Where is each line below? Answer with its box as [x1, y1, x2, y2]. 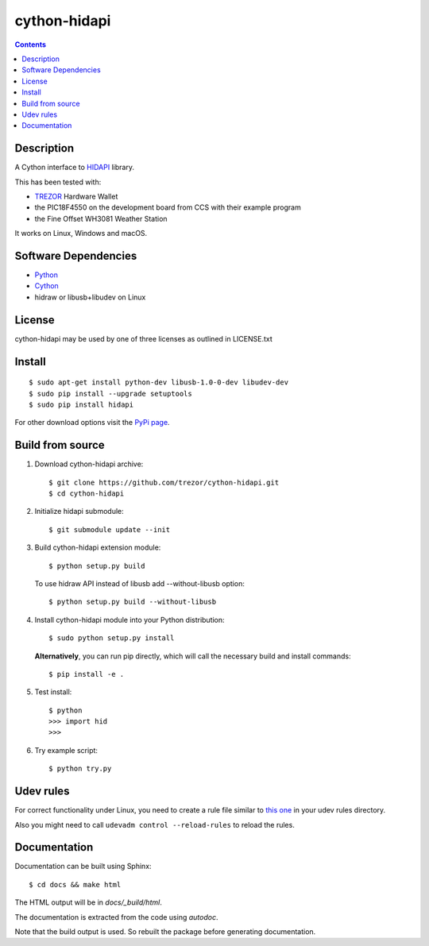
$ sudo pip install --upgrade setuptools [29, 389, 192, 398]
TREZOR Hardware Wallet [34, 191, 118, 201]
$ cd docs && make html [29, 880, 122, 889]
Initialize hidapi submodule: [34, 507, 124, 516]
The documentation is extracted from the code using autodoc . [14, 912, 218, 921]
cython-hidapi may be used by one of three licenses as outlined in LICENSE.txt [14, 334, 273, 343]
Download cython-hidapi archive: [34, 459, 144, 469]
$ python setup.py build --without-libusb [48, 597, 217, 607]
